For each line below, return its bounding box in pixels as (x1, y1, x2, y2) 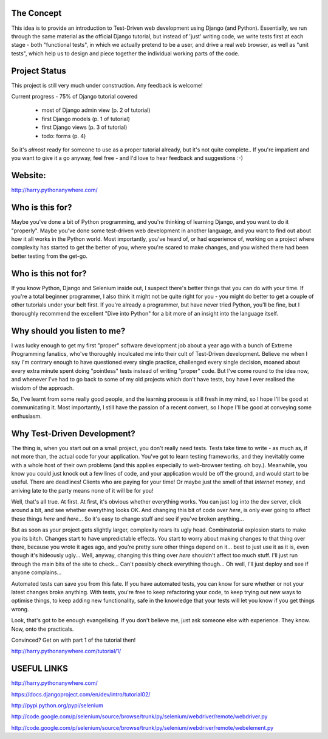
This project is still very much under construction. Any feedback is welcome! (11, 82, 203, 89)
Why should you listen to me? (11, 325, 126, 336)
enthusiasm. (11, 412, 42, 420)
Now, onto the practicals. (11, 625, 74, 633)
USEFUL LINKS (11, 664, 68, 674)
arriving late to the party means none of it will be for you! (11, 487, 154, 494)
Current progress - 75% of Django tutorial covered (11, 92, 138, 100)
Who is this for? (11, 203, 72, 213)
